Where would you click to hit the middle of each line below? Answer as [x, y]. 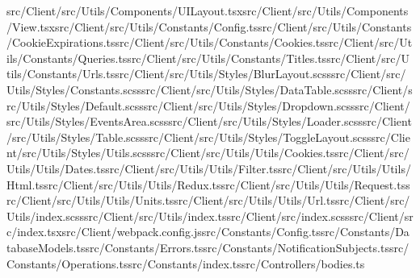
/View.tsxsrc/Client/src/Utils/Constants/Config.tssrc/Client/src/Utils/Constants [209, 26]
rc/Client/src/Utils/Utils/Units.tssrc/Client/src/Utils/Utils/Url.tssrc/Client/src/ [208, 200]
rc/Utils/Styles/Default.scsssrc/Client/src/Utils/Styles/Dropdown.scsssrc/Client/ [208, 105]
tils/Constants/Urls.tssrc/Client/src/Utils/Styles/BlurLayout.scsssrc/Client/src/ [206, 74]
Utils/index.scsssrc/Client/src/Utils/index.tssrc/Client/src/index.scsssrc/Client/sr [210, 216]
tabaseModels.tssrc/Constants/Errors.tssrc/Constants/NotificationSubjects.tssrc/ [208, 247]
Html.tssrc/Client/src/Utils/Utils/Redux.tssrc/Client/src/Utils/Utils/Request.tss [208, 184]
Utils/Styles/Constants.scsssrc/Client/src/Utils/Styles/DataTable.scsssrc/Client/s [210, 89]
